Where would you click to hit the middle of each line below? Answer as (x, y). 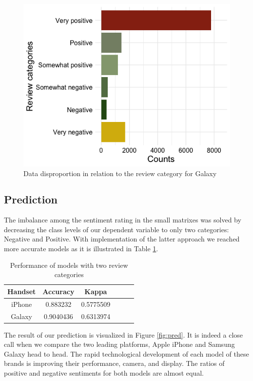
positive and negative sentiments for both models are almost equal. (104, 373)
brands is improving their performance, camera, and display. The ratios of (114, 363)
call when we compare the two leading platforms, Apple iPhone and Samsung (119, 344)
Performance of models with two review (69, 265)
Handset (22, 291)
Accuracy (58, 291)
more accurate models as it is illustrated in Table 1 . (81, 249)
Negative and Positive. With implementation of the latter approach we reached (122, 239)
